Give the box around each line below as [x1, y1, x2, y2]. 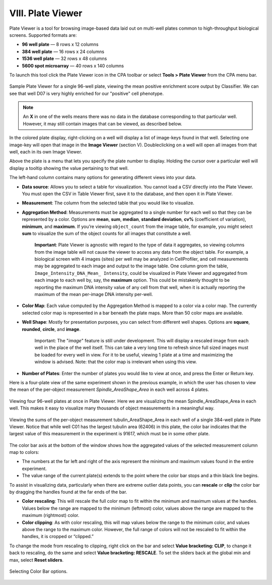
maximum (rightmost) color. [22, 512, 80, 518]
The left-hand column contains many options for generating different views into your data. [9, 174, 196, 181]
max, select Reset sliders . [9, 557, 64, 563]
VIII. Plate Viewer [9, 8, 83, 19]
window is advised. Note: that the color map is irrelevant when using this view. [34, 359, 197, 365]
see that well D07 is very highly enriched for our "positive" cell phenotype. [9, 90, 164, 96]
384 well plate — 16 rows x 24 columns [22, 48, 104, 54]
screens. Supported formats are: [9, 32, 77, 38]
